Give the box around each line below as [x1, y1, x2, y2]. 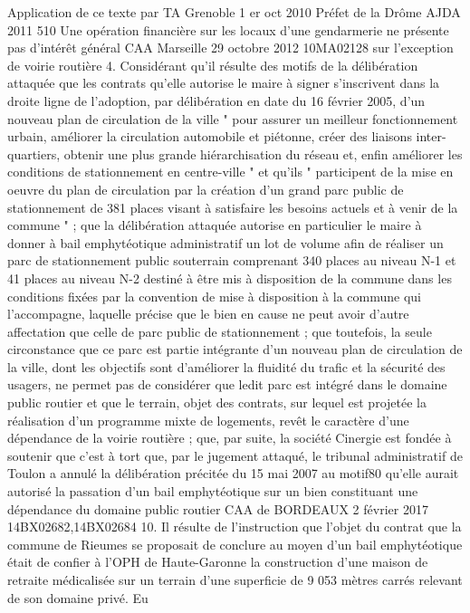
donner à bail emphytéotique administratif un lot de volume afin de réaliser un [7, 233, 444, 252]
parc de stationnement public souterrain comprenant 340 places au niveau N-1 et [7, 251, 456, 270]
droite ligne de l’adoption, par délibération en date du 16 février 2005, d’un [7, 91, 426, 110]
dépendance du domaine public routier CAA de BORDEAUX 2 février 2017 [7, 499, 428, 518]
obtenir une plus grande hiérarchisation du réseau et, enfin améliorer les [63, 144, 463, 163]
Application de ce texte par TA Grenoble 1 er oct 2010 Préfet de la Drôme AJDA [7, 3, 461, 21]
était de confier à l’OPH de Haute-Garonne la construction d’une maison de [7, 552, 428, 571]
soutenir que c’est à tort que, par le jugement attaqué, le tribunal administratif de [7, 445, 463, 465]
